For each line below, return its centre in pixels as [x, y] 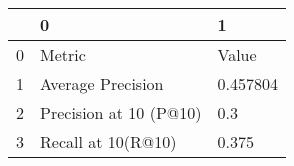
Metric [63, 54]
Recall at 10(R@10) [108, 141]
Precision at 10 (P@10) [121, 112]
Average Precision [102, 83]
